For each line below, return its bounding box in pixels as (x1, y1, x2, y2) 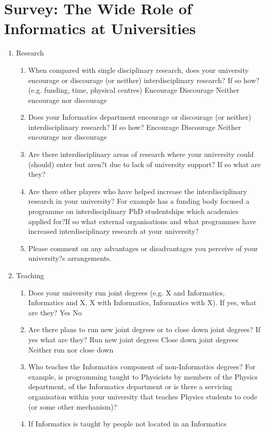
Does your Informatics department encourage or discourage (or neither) (28, 112, 252, 122)
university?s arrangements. (28, 253, 112, 263)
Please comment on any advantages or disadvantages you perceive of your (28, 242, 258, 253)
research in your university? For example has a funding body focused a (28, 196, 250, 206)
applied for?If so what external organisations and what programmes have (28, 215, 256, 226)
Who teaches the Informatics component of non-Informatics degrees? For (28, 361, 256, 372)
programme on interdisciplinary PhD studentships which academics (28, 206, 238, 217)
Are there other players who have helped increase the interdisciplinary (28, 185, 247, 196)
